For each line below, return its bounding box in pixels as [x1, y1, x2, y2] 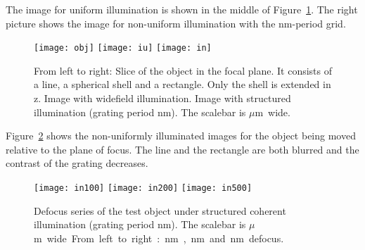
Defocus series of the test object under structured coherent [34, 203, 286, 218]
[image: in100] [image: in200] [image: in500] [34, 183, 252, 193]
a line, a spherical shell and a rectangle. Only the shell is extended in [34, 77, 331, 92]
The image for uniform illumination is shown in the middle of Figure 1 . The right [6, 2, 358, 16]
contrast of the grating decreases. [6, 156, 148, 170]
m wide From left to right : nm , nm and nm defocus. [34, 230, 284, 245]
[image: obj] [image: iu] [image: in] [34, 43, 212, 54]
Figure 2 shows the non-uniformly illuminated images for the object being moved [6, 128, 356, 143]
